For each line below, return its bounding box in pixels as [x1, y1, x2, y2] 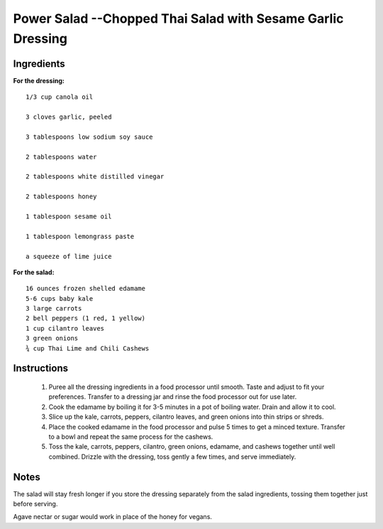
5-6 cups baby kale [26, 294, 94, 302]
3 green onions [26, 334, 79, 343]
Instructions [13, 363, 69, 375]
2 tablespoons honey [26, 193, 97, 201]
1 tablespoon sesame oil [26, 212, 112, 220]
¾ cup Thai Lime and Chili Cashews [26, 344, 150, 352]
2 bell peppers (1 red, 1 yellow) [26, 314, 145, 323]
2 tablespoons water [26, 153, 97, 161]
